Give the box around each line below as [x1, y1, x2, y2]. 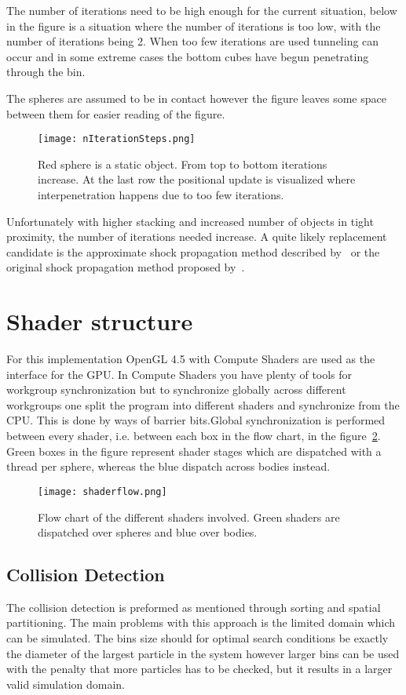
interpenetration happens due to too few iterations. [38, 187, 284, 202]
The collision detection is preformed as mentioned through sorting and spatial [6, 599, 381, 615]
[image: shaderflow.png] [38, 486, 167, 497]
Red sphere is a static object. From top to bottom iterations [38, 155, 327, 172]
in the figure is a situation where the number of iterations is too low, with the [6, 17, 381, 34]
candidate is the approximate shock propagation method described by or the [6, 243, 380, 260]
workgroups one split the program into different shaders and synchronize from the [6, 396, 400, 413]
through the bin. [6, 64, 86, 80]
